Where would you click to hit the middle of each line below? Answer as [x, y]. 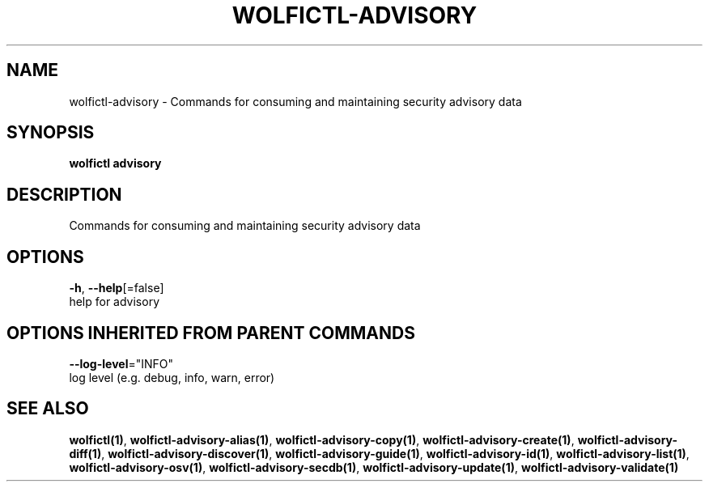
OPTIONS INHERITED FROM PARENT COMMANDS [211, 333]
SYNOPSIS [51, 133]
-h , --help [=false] [117, 288]
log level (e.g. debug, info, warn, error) [172, 377]
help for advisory [115, 302]
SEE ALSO [48, 409]
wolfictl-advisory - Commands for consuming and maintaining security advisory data [295, 101]
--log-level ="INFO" [121, 363]
